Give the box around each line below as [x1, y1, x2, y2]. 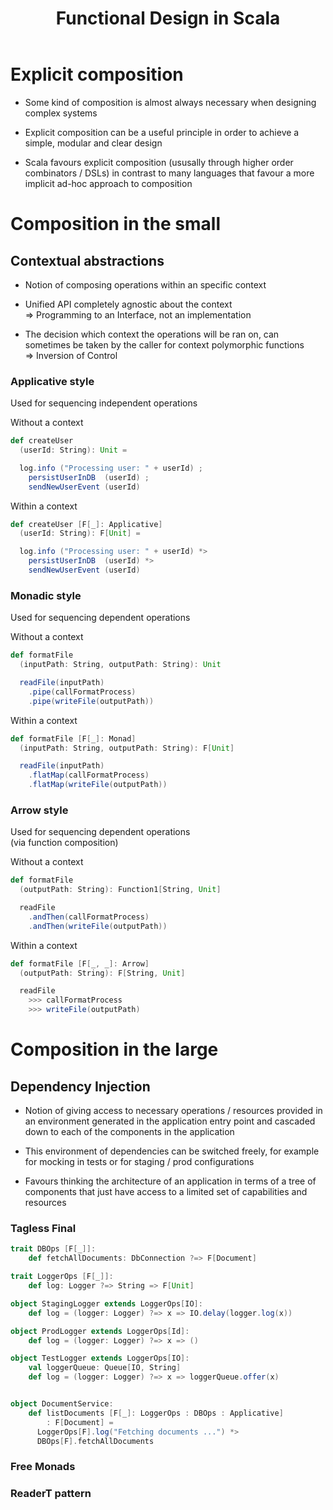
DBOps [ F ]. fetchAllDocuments [36, 1436, 155, 1446]
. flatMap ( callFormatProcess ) [28, 770, 150, 781]
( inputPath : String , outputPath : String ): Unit [19, 660, 222, 670]
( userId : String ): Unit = [19, 445, 128, 456]
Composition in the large [10, 1038, 219, 1061]
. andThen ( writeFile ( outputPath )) [28, 921, 168, 931]
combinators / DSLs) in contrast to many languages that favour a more [24, 167, 315, 179]
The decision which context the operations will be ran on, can [24, 328, 280, 340]
